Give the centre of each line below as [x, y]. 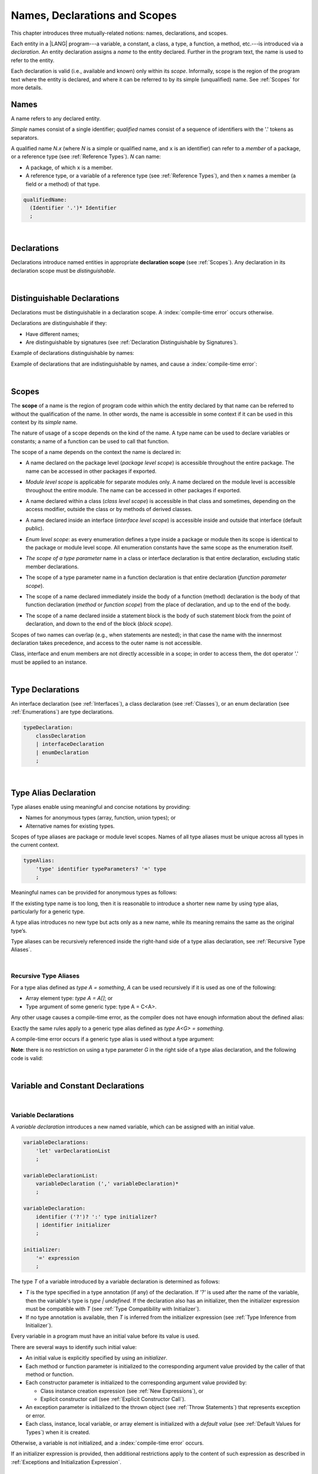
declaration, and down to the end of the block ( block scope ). [99, 624]
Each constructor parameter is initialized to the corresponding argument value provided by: [136, 1383]
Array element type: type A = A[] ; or [69, 998]
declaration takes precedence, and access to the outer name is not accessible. [107, 643]
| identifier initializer [73, 1225]
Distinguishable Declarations [65, 298]
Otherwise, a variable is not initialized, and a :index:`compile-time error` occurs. [107, 1443]
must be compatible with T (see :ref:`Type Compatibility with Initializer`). [113, 1309]
